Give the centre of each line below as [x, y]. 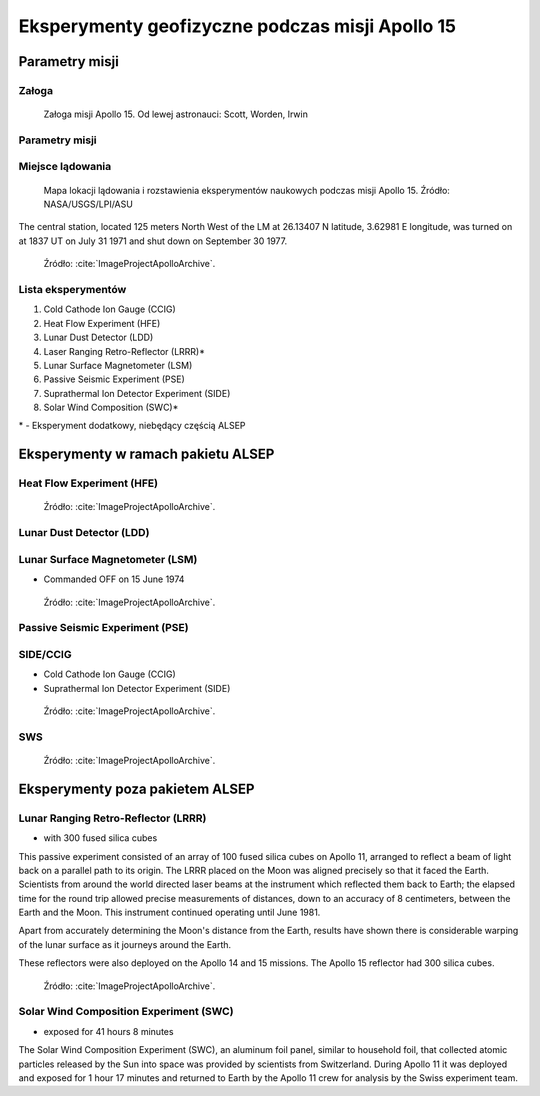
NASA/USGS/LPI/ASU [88, 204]
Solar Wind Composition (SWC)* [111, 407]
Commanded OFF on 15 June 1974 [114, 579]
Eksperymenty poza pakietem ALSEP [136, 788]
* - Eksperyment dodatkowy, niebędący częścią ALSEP [132, 426]
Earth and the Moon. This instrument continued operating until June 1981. [169, 912]
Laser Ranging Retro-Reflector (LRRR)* [124, 351]
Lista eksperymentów [72, 289]
